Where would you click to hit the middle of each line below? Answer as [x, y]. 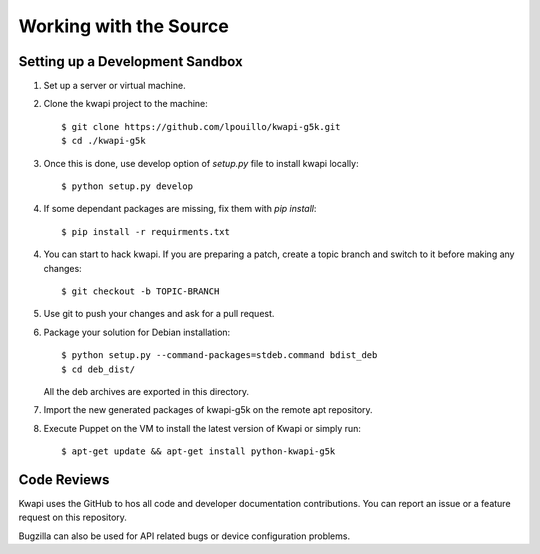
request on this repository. [72, 517]
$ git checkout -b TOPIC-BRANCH [140, 291]
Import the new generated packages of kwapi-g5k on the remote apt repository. [208, 410]
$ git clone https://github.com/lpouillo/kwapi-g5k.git [201, 126]
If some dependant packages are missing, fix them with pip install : [180, 209]
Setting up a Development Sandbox [131, 61]
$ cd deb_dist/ [98, 369]
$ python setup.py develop [127, 186]
